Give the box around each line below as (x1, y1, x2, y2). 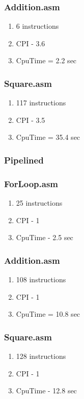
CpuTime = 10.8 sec (16, 309, 80, 319)
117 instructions (16, 97, 66, 108)
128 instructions (16, 351, 66, 361)
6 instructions (16, 21, 59, 31)
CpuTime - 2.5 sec (16, 232, 73, 243)
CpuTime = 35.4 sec (16, 132, 80, 142)
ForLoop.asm (4, 177, 59, 190)
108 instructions (16, 274, 66, 285)
